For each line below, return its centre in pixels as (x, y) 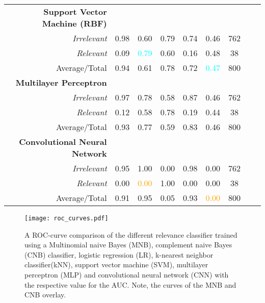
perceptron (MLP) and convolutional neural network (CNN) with (127, 275)
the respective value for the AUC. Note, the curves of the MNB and (130, 284)
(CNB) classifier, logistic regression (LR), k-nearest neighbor (119, 254)
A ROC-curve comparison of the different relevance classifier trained (131, 234)
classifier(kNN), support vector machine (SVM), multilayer (116, 264)
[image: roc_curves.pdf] (67, 218)
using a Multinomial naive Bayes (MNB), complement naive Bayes (128, 245)
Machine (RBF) (74, 23)
